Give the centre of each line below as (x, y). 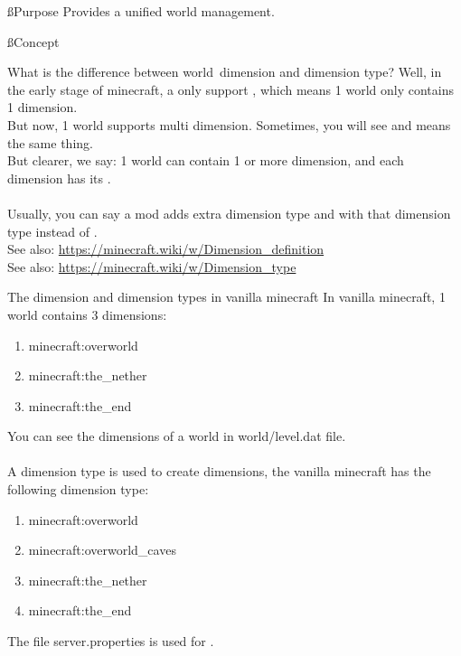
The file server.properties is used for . (111, 641)
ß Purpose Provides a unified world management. (141, 11)
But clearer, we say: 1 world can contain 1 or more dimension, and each (206, 160)
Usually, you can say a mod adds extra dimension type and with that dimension (229, 213)
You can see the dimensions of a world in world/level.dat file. (177, 436)
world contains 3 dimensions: (87, 314)
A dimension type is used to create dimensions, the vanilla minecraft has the (219, 471)
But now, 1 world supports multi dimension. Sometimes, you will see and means (229, 124)
